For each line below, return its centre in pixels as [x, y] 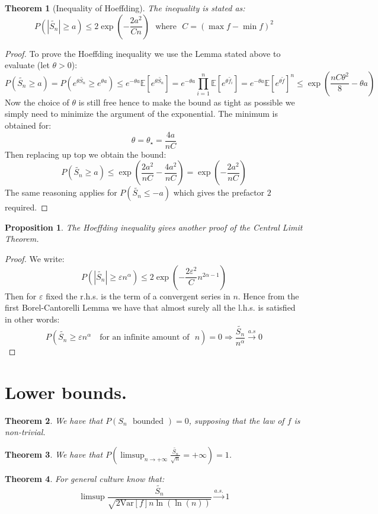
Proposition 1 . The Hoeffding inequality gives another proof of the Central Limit [154, 227]
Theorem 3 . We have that [54, 454]
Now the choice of [37, 102]
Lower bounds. [66, 392]
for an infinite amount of [145, 338]
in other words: [32, 319]
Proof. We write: [35, 258]
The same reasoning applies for [61, 192]
